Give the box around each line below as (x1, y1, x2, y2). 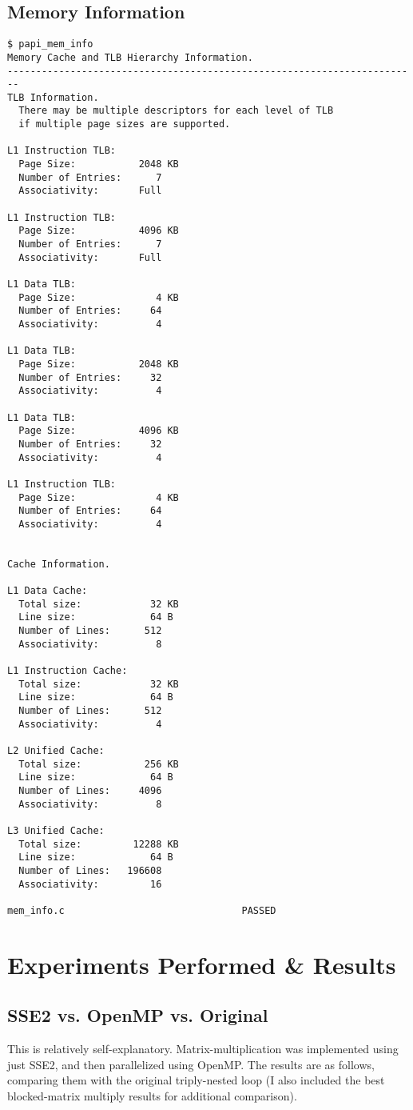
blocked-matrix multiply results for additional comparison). (7, 1087, 297, 1104)
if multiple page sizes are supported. (18, 118, 231, 130)
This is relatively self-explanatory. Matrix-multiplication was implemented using (7, 1040, 399, 1057)
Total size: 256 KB (18, 758, 179, 770)
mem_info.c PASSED (7, 904, 276, 916)
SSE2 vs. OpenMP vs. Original (7, 1003, 268, 1028)
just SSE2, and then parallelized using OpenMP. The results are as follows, (7, 1056, 375, 1072)
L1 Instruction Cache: (7, 665, 128, 677)
